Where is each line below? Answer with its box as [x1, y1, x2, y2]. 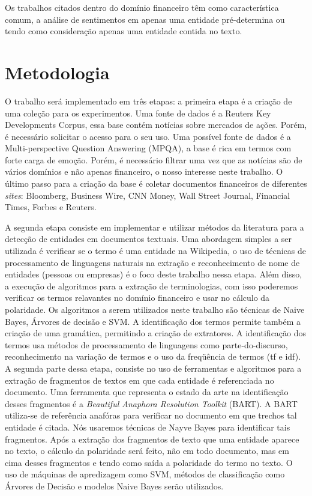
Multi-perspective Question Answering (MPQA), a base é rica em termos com [5, 142, 292, 154]
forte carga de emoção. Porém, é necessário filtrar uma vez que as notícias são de [5, 153, 302, 166]
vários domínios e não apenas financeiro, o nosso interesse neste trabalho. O [5, 165, 283, 178]
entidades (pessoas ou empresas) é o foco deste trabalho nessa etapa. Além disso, [5, 268, 302, 280]
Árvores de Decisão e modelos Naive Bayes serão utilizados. [5, 479, 224, 492]
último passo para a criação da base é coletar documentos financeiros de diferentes [5, 177, 307, 190]
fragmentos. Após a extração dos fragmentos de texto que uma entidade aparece [5, 432, 299, 445]
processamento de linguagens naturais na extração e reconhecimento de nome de [5, 256, 300, 268]
